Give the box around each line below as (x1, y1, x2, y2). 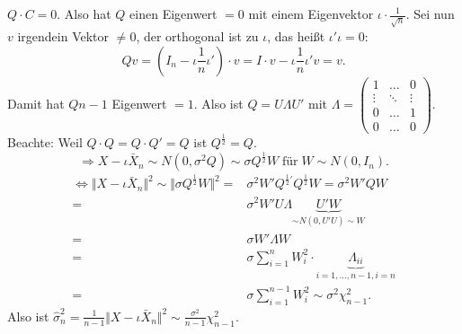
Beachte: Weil (7, 133, 83, 152)
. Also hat (57, 4, 111, 22)
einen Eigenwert (129, 4, 218, 22)
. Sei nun (405, 4, 455, 22)
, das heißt (267, 26, 325, 45)
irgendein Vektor (17, 26, 110, 45)
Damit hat (7, 93, 65, 112)
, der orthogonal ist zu (136, 26, 259, 45)
